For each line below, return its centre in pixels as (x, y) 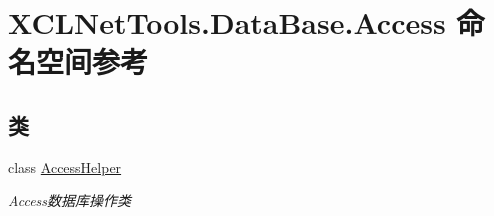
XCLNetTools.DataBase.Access (227, 22)
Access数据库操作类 (70, 200)
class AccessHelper (65, 166)
